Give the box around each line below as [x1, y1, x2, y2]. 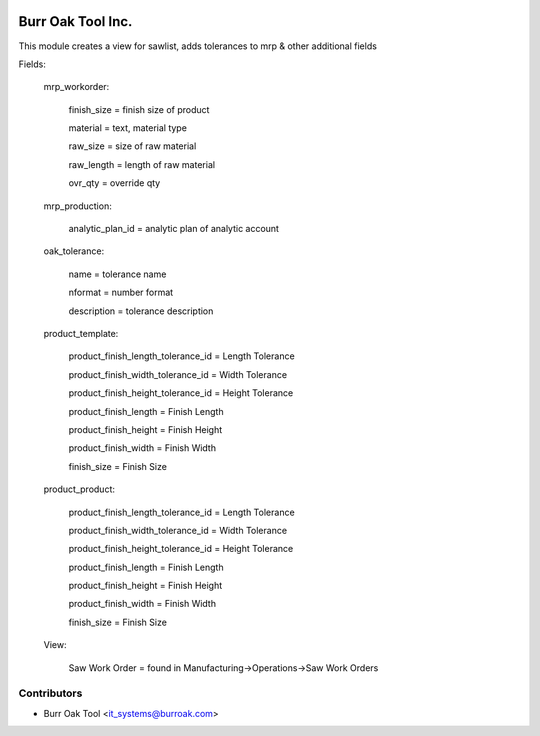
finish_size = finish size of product [68, 103, 210, 115]
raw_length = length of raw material [68, 158, 215, 170]
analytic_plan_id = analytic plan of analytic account [68, 223, 280, 235]
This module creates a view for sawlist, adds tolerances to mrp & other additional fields [18, 40, 377, 52]
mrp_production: [43, 200, 112, 212]
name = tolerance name [68, 268, 167, 280]
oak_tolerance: [43, 245, 105, 257]
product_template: [43, 327, 119, 339]
